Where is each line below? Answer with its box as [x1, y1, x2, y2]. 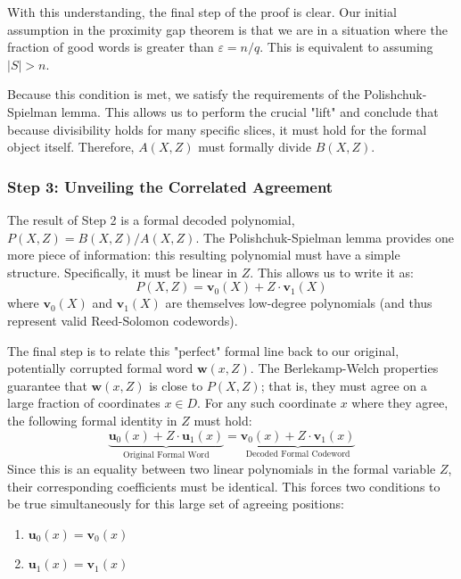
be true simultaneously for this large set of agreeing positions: [7, 494, 344, 513]
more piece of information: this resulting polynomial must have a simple [7, 245, 400, 264]
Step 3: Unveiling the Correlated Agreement [7, 175, 333, 197]
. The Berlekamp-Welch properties [250, 359, 439, 377]
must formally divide [198, 137, 312, 156]
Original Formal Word [123, 451, 210, 460]
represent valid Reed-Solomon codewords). [7, 310, 238, 329]
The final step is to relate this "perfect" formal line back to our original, [7, 341, 399, 360]
